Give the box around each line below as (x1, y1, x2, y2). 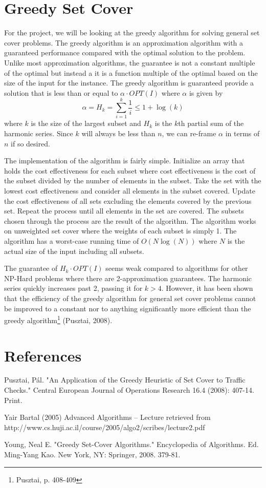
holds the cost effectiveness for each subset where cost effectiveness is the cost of (4, 165, 256, 176)
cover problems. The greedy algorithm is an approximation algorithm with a (4, 37, 243, 48)
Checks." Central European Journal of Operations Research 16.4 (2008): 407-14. (4, 385, 254, 395)
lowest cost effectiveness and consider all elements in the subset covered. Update (4, 185, 255, 196)
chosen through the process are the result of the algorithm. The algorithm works (4, 215, 256, 226)
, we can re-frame (162, 128, 216, 138)
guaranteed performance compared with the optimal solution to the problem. (4, 47, 246, 58)
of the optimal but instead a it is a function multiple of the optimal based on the (4, 67, 258, 78)
